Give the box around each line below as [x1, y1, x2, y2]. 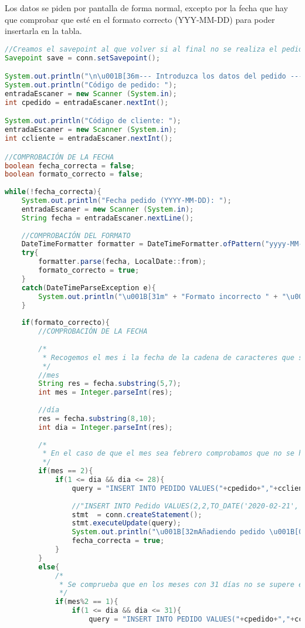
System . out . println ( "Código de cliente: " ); [5, 117, 181, 125]
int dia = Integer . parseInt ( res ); [38, 423, 173, 432]
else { [38, 562, 60, 571]
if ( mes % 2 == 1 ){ [55, 598, 118, 606]
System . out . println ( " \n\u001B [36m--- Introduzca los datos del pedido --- [5, 72, 303, 81]
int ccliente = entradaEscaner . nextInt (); [5, 134, 173, 143]
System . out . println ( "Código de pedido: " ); [5, 81, 177, 90]
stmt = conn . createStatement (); [72, 510, 202, 519]
